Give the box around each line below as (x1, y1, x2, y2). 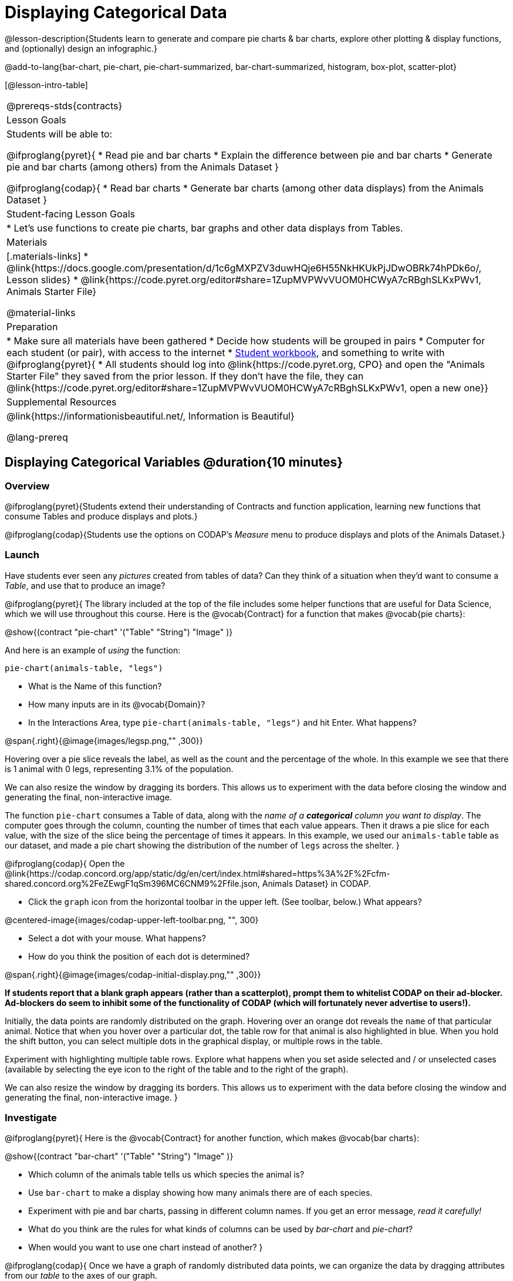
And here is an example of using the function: (5, 645, 181, 655)
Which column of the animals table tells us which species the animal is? (28, 1169, 305, 1180)
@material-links (6, 306, 76, 318)
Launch (5, 549, 39, 561)
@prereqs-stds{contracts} (6, 99, 123, 112)
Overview (5, 479, 50, 492)
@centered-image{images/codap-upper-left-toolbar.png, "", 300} (5, 914, 259, 925)
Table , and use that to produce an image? (5, 580, 166, 591)
